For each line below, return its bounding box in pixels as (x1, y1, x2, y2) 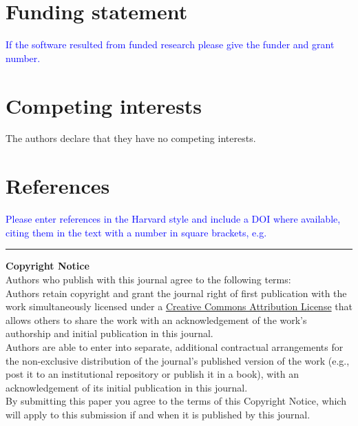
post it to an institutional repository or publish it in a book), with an (6, 367, 299, 381)
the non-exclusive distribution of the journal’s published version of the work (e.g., (6, 353, 350, 367)
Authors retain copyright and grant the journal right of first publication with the (6, 285, 347, 300)
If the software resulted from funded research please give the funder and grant (6, 37, 335, 52)
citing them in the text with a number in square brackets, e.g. (6, 225, 267, 239)
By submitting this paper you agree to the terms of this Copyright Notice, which (6, 394, 346, 408)
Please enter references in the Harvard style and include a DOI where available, (6, 212, 341, 226)
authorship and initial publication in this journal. (6, 326, 213, 341)
